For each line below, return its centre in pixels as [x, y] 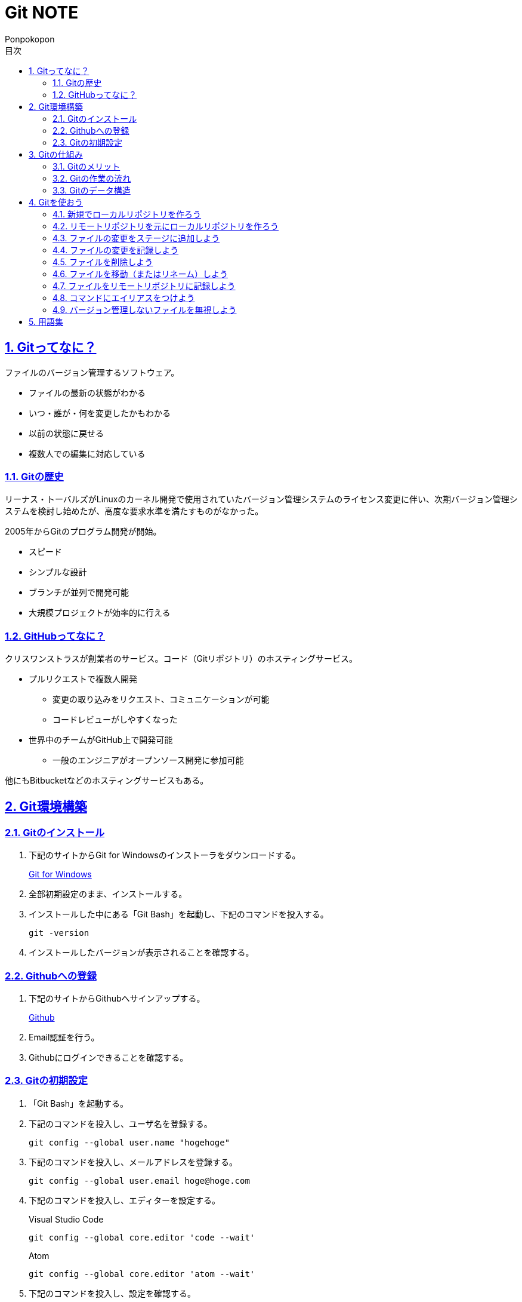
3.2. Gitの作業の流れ [92, 178]
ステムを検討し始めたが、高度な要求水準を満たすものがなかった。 [134, 511]
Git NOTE [42, 13]
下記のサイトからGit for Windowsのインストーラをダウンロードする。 [165, 855]
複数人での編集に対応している [87, 453]
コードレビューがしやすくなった [115, 720]
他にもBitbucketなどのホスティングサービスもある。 [107, 781]
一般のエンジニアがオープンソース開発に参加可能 [148, 760]
